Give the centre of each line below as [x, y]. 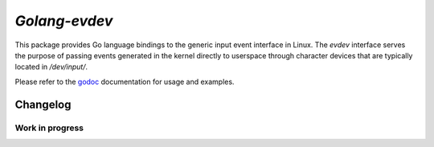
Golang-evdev [64, 21]
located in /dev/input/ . [51, 67]
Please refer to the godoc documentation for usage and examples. [125, 81]
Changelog [43, 104]
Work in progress [49, 128]
